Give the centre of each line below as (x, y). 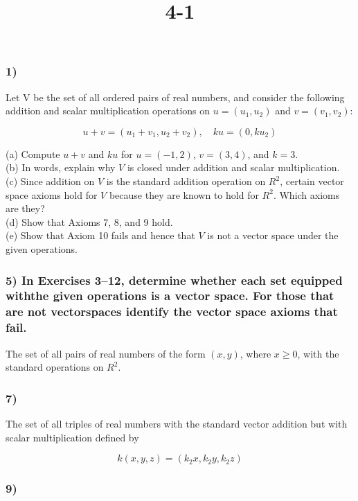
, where (256, 353)
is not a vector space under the (273, 235)
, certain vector (312, 181)
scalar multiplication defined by (72, 437)
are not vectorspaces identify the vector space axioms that (172, 311)
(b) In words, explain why (61, 167)
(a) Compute (33, 153)
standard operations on (55, 367)
